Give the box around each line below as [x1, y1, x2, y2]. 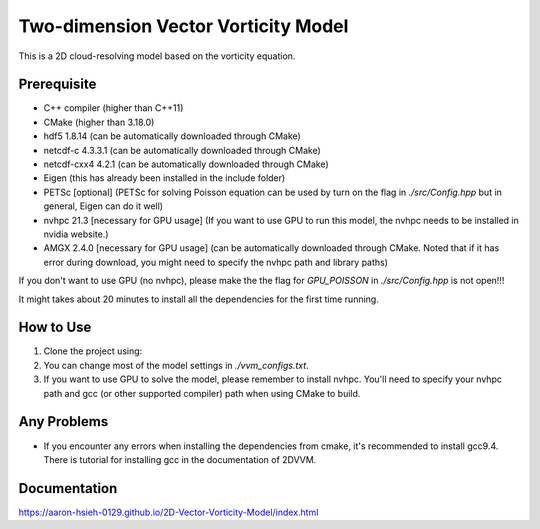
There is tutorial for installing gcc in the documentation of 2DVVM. [43, 453, 317, 465]
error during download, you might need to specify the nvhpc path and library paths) [43, 256, 389, 268]
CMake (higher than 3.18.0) [43, 116, 155, 128]
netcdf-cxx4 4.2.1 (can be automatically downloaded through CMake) [43, 158, 329, 170]
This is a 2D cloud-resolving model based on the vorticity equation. [18, 50, 296, 62]
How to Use [18, 319, 92, 336]
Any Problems [18, 413, 109, 430]
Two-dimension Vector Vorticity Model [18, 15, 349, 37]
